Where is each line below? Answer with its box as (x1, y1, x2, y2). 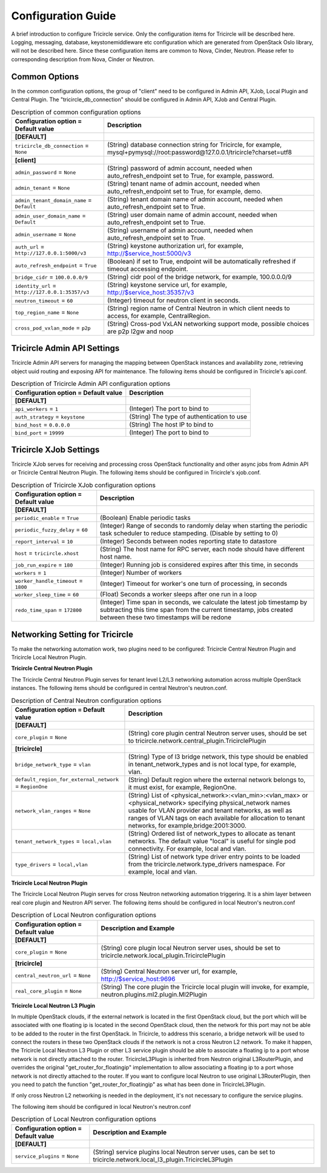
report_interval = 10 (15, 537, 73, 545)
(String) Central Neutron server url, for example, (101, 967, 238, 975)
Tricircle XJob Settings (11, 444, 100, 454)
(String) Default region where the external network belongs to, (128, 776, 306, 784)
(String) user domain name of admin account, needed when (107, 210, 278, 219)
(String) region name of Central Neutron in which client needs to (107, 304, 290, 312)
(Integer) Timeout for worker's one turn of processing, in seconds (100, 579, 288, 588)
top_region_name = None (15, 308, 79, 316)
